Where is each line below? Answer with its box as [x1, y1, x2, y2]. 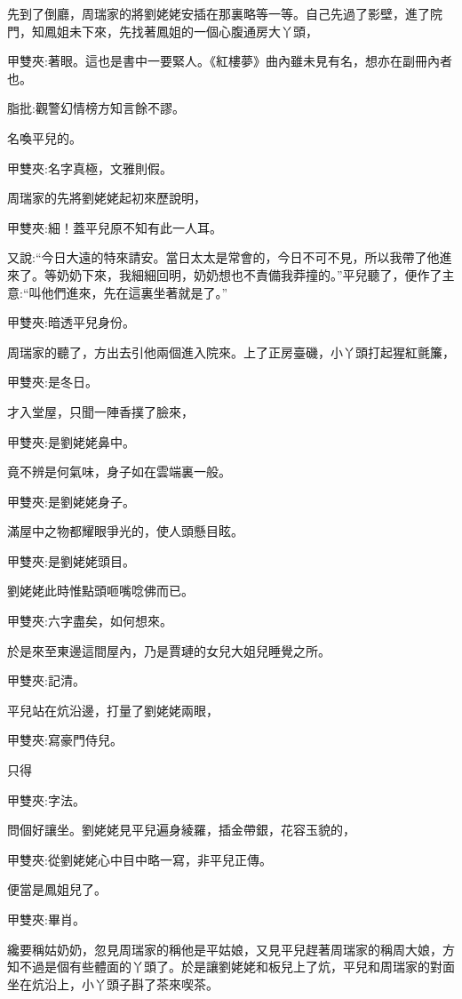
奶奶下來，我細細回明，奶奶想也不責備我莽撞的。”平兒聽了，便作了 [56, 265, 442, 284]
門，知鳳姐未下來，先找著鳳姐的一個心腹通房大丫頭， [7, 21, 318, 40]
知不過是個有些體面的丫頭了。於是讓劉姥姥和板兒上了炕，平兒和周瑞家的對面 [7, 957, 455, 976]
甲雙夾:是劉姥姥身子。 [7, 492, 135, 510]
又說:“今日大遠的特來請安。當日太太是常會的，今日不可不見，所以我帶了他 [7, 248, 440, 267]
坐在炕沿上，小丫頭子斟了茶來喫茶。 [7, 974, 219, 993]
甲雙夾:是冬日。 [7, 372, 98, 391]
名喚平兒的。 [7, 128, 82, 147]
